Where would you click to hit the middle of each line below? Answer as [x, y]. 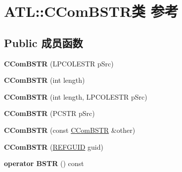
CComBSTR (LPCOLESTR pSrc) [59, 63]
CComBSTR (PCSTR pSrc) [49, 113]
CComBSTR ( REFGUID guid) [54, 146]
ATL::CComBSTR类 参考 [91, 11]
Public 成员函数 [44, 42]
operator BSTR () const [44, 163]
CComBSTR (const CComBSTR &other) [70, 130]
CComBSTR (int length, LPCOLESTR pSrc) [76, 96]
